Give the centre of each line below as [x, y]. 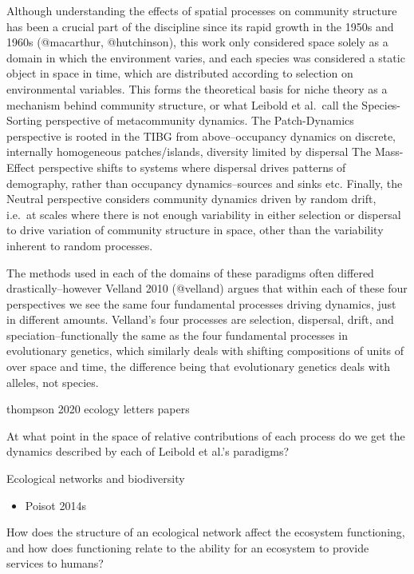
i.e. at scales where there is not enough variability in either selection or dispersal [204, 214]
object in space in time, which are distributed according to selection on [180, 73]
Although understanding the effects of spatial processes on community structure [202, 10]
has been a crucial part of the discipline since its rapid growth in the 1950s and [200, 26]
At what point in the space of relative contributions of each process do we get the [206, 435]
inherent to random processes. [80, 245]
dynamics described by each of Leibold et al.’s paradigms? [148, 451]
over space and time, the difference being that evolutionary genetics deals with [198, 367]
